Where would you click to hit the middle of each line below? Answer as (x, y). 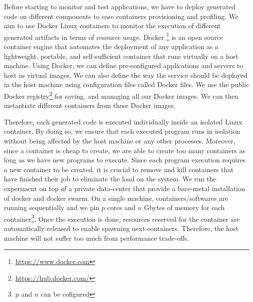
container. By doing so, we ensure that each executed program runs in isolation (122, 131)
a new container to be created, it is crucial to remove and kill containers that (119, 169)
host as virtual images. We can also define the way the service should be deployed (126, 75)
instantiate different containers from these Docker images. (90, 105)
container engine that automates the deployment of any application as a (111, 46)
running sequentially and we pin (52, 207)
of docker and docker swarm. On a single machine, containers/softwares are (116, 198)
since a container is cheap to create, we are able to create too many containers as (125, 150)
